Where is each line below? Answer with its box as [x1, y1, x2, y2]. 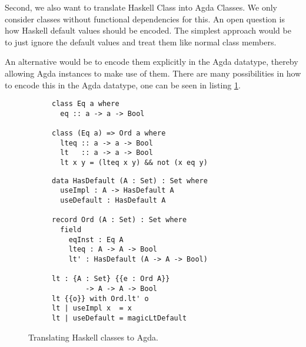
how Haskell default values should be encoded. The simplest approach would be [5, 24, 291, 37]
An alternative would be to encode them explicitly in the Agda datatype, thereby [5, 55, 298, 68]
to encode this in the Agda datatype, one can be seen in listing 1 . [5, 78, 241, 91]
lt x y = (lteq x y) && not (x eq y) [60, 158, 208, 167]
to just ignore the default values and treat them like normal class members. [5, 35, 277, 48]
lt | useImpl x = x [52, 304, 132, 313]
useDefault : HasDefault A [60, 196, 166, 205]
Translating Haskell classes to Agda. [28, 331, 158, 343]
